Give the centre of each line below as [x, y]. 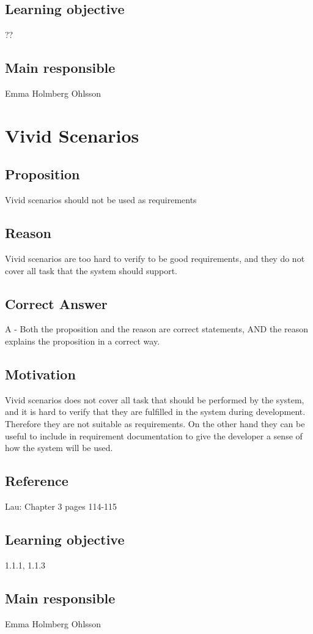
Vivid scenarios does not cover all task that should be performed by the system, [155, 399]
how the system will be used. [59, 448]
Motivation [40, 374]
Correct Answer [56, 303]
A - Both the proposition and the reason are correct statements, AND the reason [157, 329]
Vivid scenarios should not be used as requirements [101, 200]
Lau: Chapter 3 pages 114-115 [61, 506]
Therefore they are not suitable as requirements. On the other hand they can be [155, 423]
